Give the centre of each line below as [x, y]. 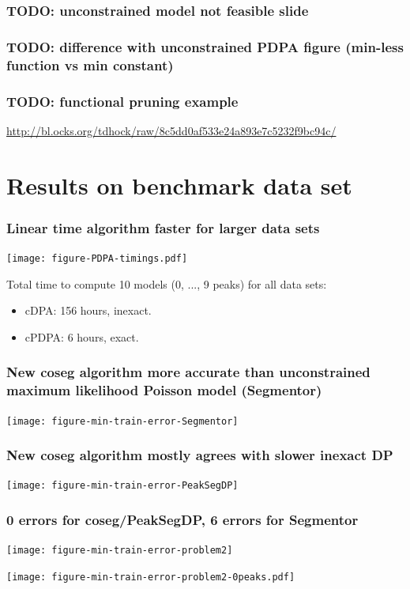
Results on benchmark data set [179, 185]
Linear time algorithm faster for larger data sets [163, 227]
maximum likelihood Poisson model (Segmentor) [164, 390]
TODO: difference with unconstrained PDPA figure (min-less [205, 46]
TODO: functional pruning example [122, 101]
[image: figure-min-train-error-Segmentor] [122, 421]
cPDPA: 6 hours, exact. [82, 336]
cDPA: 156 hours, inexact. [88, 310]
